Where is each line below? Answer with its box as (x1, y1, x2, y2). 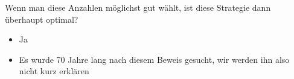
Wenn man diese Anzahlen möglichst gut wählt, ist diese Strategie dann (5, 1, 271, 13)
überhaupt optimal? (5, 13, 78, 25)
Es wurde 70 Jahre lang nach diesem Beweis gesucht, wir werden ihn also (19, 53, 290, 65)
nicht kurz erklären (19, 65, 89, 77)
